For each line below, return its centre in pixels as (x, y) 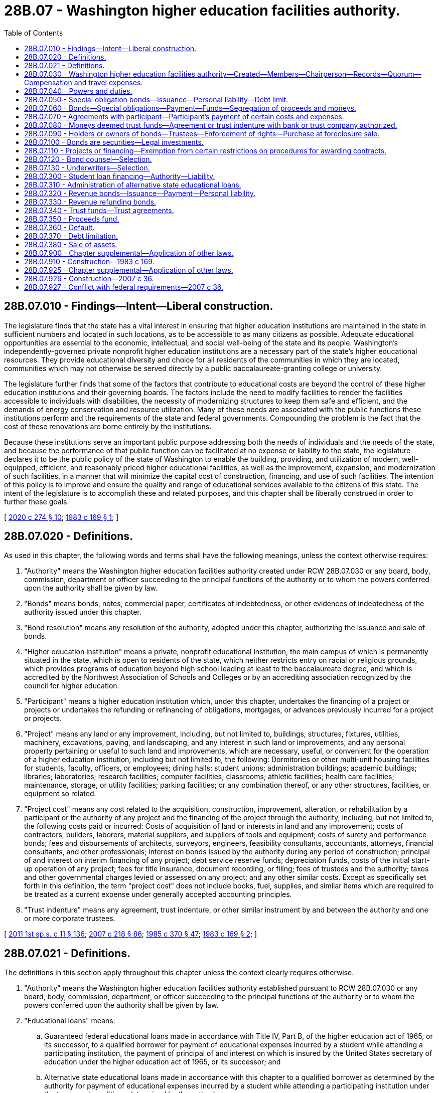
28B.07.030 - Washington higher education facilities (110, 74)
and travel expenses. (108, 82)
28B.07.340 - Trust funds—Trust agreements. (99, 210)
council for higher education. (72, 686)
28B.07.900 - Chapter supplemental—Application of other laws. (129, 253)
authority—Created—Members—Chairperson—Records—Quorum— (309, 74)
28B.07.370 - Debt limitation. (71, 236)
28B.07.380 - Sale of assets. (71, 244)
